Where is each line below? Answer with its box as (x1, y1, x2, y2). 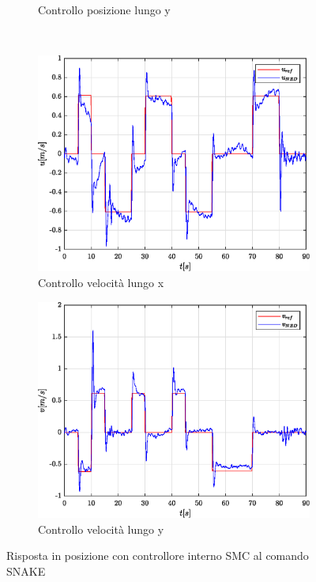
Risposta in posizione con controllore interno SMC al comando (6, 547, 309, 564)
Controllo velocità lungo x (38, 274, 164, 291)
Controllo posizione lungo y (38, 2, 171, 17)
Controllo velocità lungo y (38, 520, 164, 537)
